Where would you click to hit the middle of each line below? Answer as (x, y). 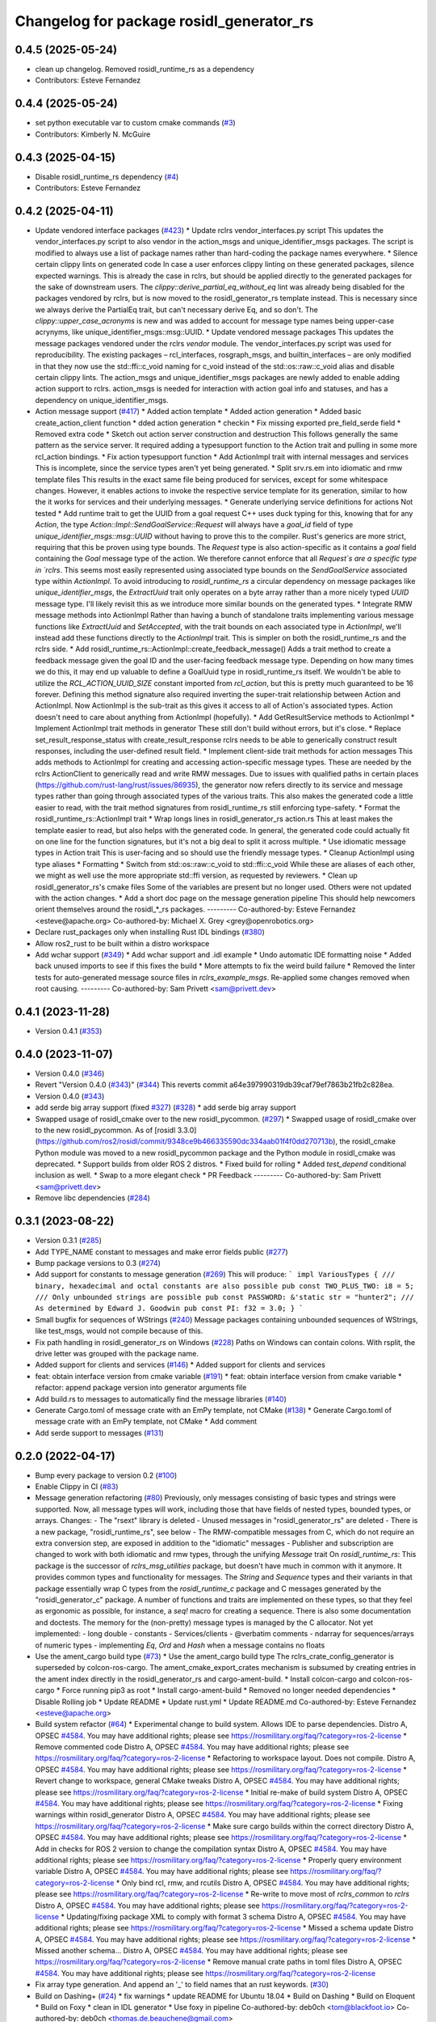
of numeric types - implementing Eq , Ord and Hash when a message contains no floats (180, 1645)
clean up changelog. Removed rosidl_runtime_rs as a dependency (145, 70)
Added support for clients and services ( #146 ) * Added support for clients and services (180, 1365)
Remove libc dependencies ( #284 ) (93, 1198)
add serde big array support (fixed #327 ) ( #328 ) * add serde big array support (166, 1107)
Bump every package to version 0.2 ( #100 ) (106, 1475)
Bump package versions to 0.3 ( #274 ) (98, 1263)
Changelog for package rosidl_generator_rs (164, 21)
